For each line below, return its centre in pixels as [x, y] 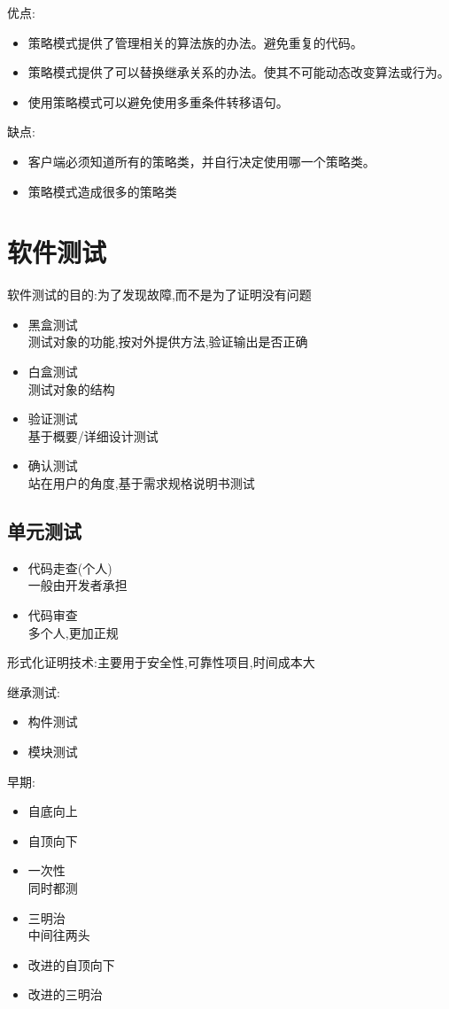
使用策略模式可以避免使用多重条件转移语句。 [158, 101]
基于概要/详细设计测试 [93, 435]
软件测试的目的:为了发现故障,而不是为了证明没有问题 [159, 295]
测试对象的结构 [71, 388]
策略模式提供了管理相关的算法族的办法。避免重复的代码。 [195, 42]
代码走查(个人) [70, 567]
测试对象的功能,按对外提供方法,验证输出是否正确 [168, 342]
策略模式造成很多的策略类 [102, 191]
